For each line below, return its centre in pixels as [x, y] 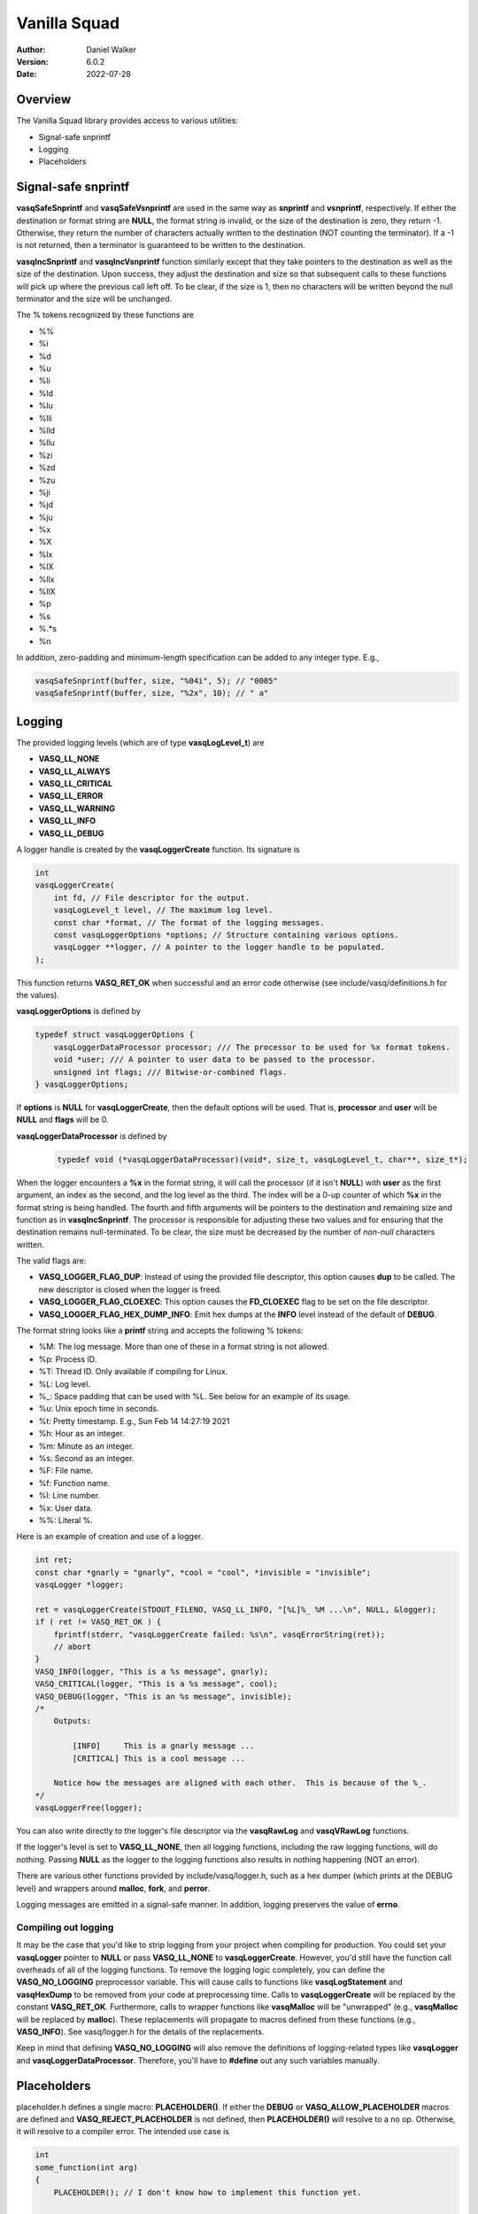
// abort [73, 1647]
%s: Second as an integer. [86, 1458]
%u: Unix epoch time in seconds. [99, 1409]
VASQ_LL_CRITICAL [76, 784]
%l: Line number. [69, 1496]
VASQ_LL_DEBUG [71, 833]
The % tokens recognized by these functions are [105, 315]
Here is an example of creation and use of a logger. [110, 1537]
